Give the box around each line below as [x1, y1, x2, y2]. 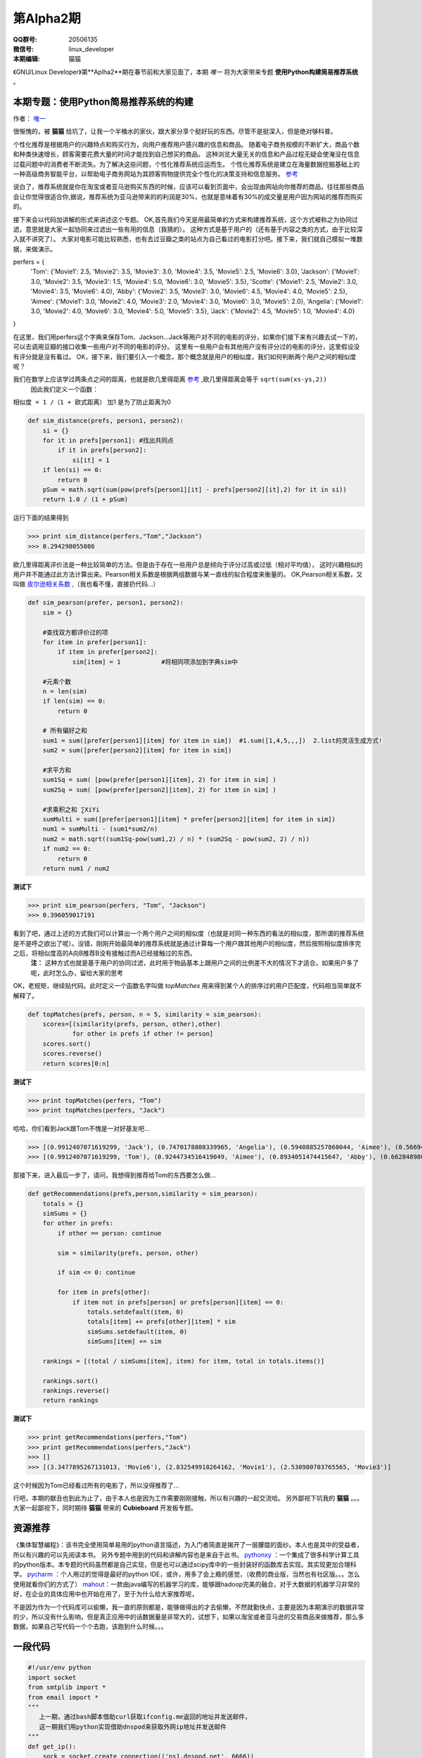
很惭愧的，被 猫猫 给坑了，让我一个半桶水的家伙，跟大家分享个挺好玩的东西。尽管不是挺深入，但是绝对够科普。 [13, 127, 337, 136]
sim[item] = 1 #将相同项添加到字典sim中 [72, 657, 238, 666]
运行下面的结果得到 [13, 513, 69, 522]
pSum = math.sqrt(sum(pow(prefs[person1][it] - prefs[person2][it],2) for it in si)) [42, 485, 347, 494]
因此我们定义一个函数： [30, 385, 98, 393]
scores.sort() [42, 1039, 91, 1048]
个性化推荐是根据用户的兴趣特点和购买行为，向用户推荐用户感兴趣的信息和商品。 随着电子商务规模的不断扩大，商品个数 [13, 140, 360, 148]
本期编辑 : [13, 55, 40, 63]
